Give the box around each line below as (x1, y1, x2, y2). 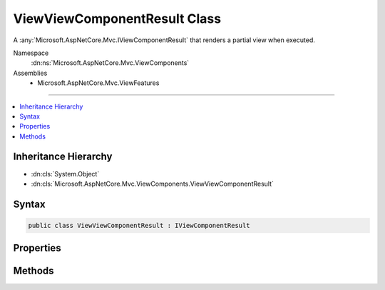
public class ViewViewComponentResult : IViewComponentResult (28, 221, 250, 229)
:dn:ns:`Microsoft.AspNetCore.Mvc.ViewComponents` (31, 59, 190, 67)
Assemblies (13, 69, 48, 77)
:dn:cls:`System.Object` (31, 169, 100, 178)
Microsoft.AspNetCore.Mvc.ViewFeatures (37, 79, 160, 87)
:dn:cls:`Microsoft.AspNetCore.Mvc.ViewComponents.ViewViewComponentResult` (31, 179, 274, 188)
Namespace (13, 49, 49, 57)
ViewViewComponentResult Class (13, 11, 221, 26)
